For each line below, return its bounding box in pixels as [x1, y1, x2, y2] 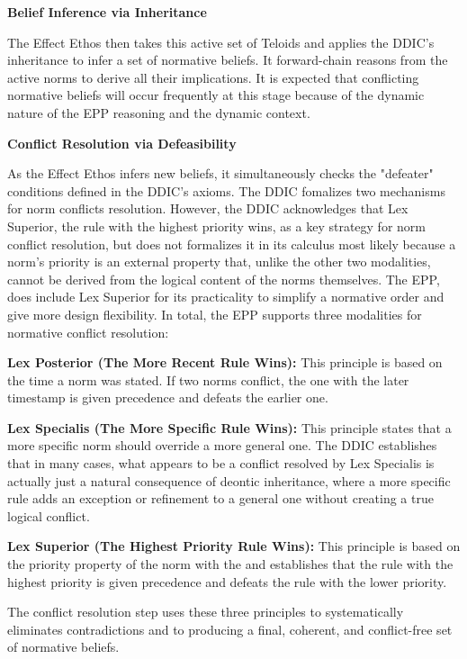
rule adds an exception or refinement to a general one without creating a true [7, 489, 434, 508]
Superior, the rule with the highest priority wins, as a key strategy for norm [7, 216, 426, 235]
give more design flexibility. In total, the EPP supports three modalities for [7, 304, 422, 323]
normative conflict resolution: [7, 322, 169, 341]
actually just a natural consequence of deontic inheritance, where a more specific [7, 471, 451, 490]
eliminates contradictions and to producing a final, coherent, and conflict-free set [7, 619, 453, 638]
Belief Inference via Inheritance [7, 3, 207, 21]
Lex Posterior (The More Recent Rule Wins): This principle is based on [7, 353, 443, 372]
